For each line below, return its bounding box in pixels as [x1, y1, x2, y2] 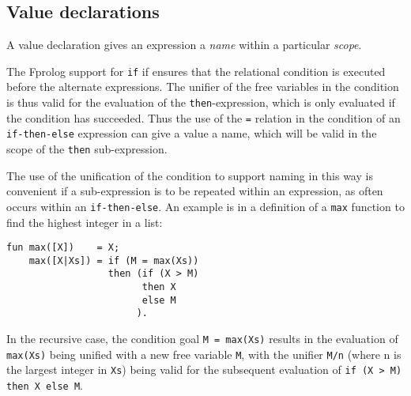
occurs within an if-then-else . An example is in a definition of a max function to [6, 198, 405, 214]
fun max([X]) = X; [6, 242, 120, 254]
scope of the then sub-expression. [6, 141, 168, 157]
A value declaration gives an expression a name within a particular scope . [6, 36, 362, 53]
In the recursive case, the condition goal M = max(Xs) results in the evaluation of [6, 330, 398, 347]
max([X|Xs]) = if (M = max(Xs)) [28, 255, 199, 266]
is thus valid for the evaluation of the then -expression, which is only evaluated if [6, 94, 395, 111]
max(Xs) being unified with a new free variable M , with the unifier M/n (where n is [6, 345, 402, 362]
